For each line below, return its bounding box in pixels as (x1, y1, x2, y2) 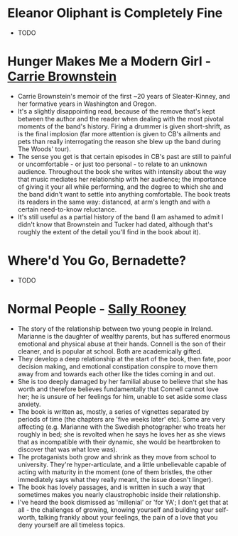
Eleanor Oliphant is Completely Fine (7, 5, 223, 21)
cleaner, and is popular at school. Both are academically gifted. (17, 346, 202, 356)
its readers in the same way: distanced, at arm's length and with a (17, 197, 211, 206)
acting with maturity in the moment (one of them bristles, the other (17, 467, 213, 476)
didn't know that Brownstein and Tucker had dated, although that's (17, 220, 213, 229)
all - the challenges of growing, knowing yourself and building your (17, 505, 215, 514)
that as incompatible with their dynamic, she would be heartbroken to (17, 437, 221, 446)
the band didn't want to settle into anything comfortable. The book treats (17, 190, 231, 198)
